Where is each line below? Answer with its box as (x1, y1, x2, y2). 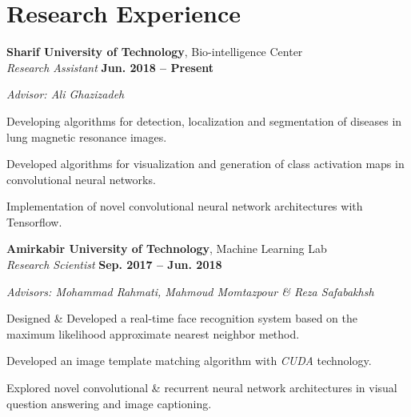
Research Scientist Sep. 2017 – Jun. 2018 (6, 256, 222, 273)
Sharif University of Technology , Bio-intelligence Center (6, 43, 303, 60)
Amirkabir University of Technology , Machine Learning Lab (6, 240, 327, 257)
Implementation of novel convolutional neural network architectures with (6, 198, 363, 215)
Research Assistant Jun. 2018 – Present (6, 58, 214, 75)
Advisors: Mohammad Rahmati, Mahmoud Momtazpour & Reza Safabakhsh (6, 283, 374, 299)
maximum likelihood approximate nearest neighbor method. (6, 325, 300, 342)
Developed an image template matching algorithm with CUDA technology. (6, 352, 372, 369)
